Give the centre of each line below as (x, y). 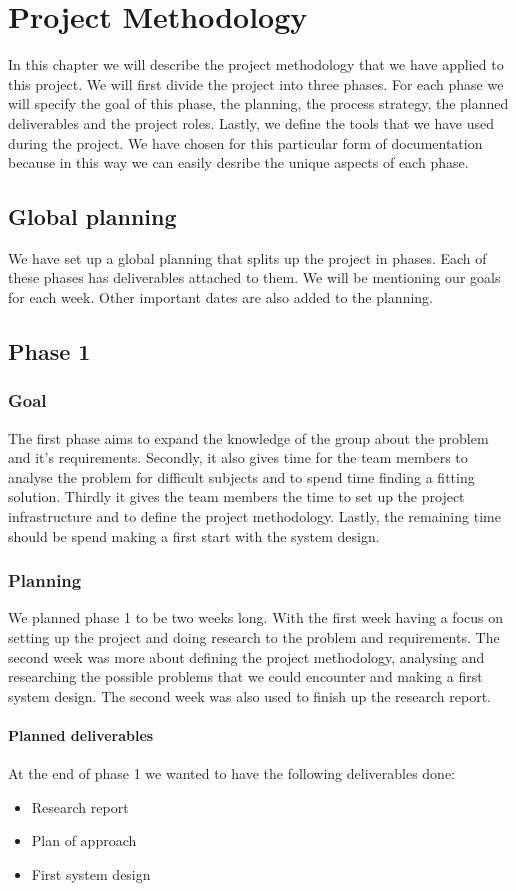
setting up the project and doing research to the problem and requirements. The (254, 637)
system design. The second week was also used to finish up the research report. (249, 695)
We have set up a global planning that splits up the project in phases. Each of (247, 257)
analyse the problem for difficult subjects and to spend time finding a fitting (241, 476)
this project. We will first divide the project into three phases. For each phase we (256, 83)
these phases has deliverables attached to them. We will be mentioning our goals (254, 277)
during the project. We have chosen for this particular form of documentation (245, 142)
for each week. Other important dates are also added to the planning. (220, 297)
